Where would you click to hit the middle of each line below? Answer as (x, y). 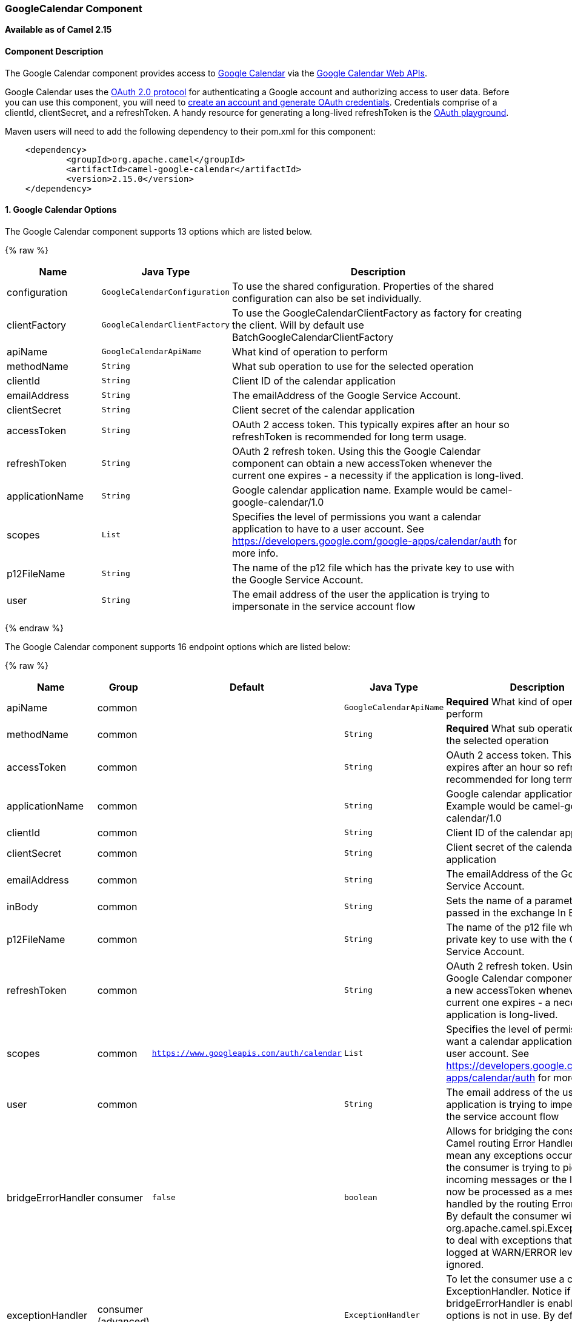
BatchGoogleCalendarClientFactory (313, 337)
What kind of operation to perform (310, 351)
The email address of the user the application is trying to (361, 594)
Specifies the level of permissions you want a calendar (357, 516)
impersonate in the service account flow (324, 606)
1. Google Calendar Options (61, 210)
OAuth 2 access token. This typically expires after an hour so (371, 424)
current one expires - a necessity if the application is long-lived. (378, 475)
